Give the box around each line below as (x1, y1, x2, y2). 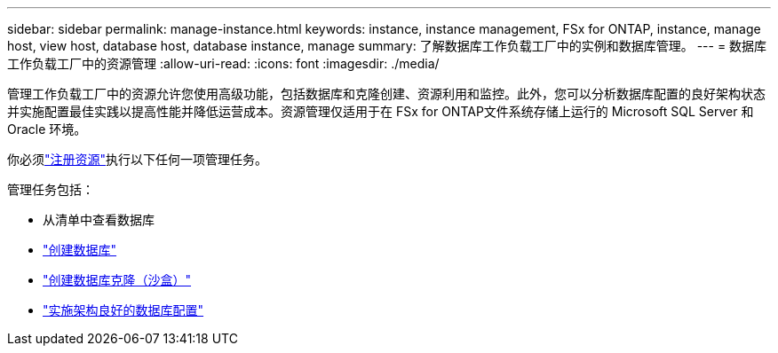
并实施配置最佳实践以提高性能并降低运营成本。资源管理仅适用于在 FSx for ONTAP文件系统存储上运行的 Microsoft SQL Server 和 (7, 104, 754, 119)
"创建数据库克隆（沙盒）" (43, 272, 192, 287)
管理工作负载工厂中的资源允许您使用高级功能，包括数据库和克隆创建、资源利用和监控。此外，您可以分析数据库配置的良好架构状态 (7, 86, 766, 101)
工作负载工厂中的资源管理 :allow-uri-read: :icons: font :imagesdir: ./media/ (7, 56, 440, 71)
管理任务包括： (7, 182, 94, 197)
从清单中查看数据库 (43, 212, 155, 227)
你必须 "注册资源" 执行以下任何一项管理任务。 (7, 152, 268, 167)
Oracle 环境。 (7, 122, 87, 137)
